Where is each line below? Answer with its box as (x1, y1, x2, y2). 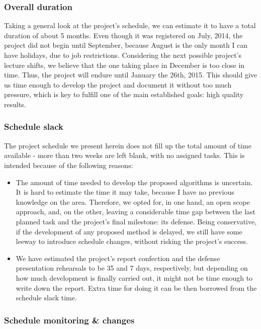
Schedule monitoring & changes (4, 313, 135, 326)
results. (4, 99, 26, 109)
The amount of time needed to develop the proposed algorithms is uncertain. (16, 177, 253, 187)
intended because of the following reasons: (4, 159, 133, 170)
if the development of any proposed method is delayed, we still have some (16, 226, 242, 236)
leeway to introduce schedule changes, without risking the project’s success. (16, 236, 248, 246)
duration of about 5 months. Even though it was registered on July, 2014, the (4, 30, 243, 40)
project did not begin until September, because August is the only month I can (4, 40, 248, 50)
